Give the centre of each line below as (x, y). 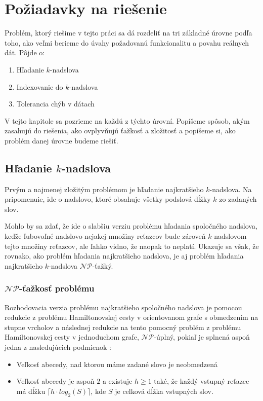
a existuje (117, 381)
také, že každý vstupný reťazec (202, 381)
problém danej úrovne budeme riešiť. (61, 140)
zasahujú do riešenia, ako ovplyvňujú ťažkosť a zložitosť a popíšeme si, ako (120, 131)
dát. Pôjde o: (25, 52)
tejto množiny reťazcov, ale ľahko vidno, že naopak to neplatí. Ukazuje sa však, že (132, 246)
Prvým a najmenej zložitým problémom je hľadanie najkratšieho (104, 189)
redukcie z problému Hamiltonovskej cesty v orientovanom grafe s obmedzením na (131, 317)
